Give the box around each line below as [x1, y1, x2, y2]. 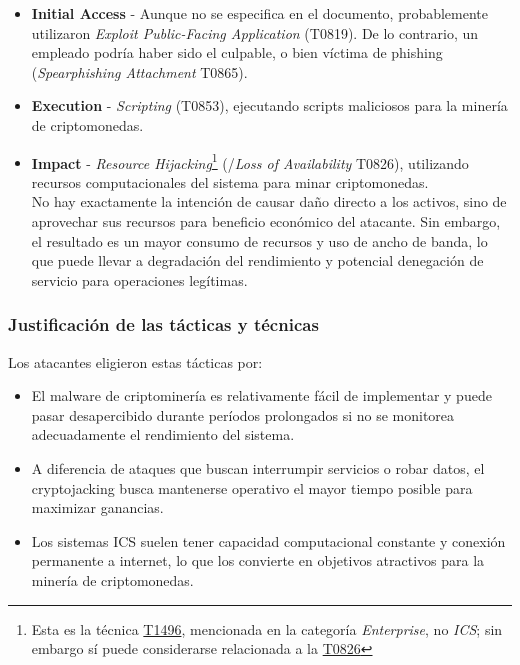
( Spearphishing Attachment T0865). [31, 61, 248, 82]
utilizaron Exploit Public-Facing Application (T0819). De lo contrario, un [31, 22, 479, 43]
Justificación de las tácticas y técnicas [8, 312, 319, 337]
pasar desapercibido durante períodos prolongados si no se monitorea [31, 404, 455, 425]
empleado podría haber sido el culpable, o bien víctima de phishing [31, 42, 443, 63]
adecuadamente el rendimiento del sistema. [31, 424, 295, 445]
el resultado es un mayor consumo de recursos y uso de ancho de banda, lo [31, 230, 488, 251]
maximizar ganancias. [31, 497, 164, 518]
